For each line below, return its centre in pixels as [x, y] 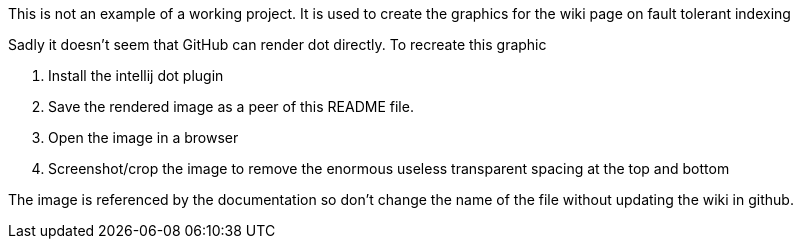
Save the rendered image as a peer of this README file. [231, 106]
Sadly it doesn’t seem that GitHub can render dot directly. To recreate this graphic [277, 44]
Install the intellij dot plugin [136, 75]
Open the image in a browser [143, 137]
